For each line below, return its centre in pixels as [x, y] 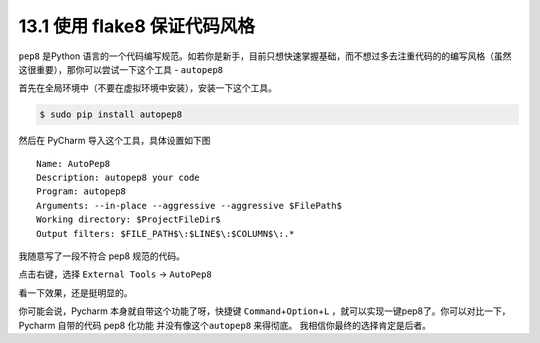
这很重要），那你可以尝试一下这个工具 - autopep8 [121, 69]
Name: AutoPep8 [73, 163]
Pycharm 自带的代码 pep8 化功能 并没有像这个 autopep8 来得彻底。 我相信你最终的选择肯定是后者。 [225, 325]
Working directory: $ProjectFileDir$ [129, 219]
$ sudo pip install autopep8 [111, 114]
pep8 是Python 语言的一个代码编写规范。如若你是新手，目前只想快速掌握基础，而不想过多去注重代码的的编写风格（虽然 [265, 56]
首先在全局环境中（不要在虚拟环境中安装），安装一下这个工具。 [147, 88]
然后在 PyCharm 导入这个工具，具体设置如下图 [114, 141]
